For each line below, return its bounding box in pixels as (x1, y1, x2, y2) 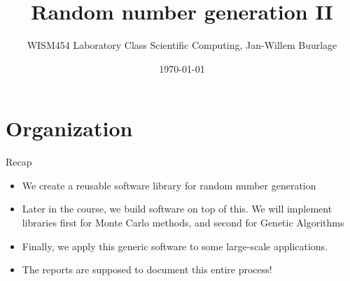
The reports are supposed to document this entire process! (22, 262, 272, 277)
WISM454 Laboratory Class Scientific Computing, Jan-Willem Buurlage (27, 38, 337, 52)
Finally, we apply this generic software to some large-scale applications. (22, 238, 328, 253)
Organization (6, 114, 133, 143)
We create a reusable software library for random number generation (22, 178, 316, 192)
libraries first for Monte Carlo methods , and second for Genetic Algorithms (22, 215, 344, 230)
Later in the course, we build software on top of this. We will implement (22, 201, 332, 216)
